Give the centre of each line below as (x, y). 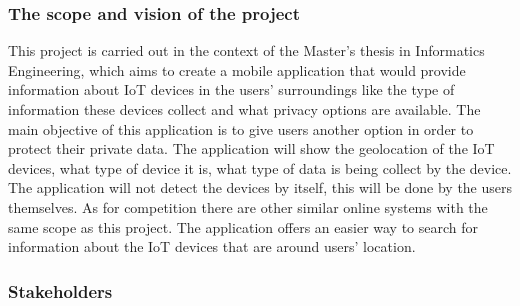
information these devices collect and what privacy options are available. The (244, 109)
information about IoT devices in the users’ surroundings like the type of (231, 89)
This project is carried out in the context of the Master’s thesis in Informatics (246, 50)
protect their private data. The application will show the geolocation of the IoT (251, 148)
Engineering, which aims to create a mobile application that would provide (237, 69)
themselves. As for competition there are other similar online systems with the (248, 206)
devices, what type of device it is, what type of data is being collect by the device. (260, 167)
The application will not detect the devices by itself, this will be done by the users (260, 187)
